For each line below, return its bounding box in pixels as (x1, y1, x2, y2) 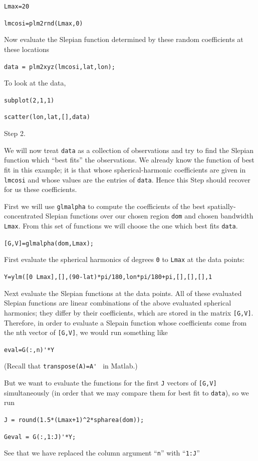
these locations (4, 43, 49, 54)
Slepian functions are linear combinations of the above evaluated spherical (4, 297, 231, 308)
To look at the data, (4, 77, 66, 88)
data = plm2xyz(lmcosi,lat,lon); (4, 63, 115, 70)
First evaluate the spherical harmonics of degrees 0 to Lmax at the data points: (4, 254, 245, 264)
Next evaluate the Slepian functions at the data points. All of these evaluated (4, 287, 242, 298)
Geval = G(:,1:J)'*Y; (4, 433, 76, 440)
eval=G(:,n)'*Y (4, 346, 55, 353)
